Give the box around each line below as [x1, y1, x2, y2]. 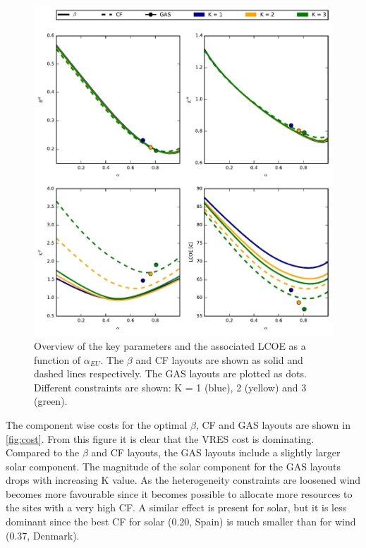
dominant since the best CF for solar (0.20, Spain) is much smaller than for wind [6, 514, 356, 529]
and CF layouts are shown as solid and [135, 352, 303, 367]
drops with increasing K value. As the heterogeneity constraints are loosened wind [6, 473, 361, 487]
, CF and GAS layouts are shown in [195, 417, 350, 432]
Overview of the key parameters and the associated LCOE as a [34, 338, 306, 353]
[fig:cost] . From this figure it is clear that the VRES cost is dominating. [6, 431, 315, 446]
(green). [34, 394, 68, 408]
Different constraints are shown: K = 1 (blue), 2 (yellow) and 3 [34, 379, 307, 394]
